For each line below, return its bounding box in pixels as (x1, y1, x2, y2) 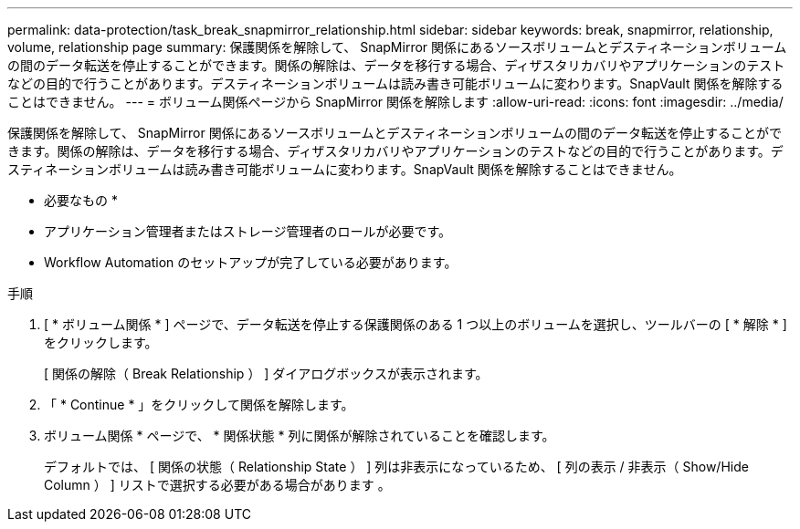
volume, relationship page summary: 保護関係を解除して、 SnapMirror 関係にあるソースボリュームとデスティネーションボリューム (7, 39, 787, 55)
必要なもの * (44, 192, 118, 208)
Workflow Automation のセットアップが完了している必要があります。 (44, 254, 458, 270)
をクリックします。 (44, 335, 158, 350)
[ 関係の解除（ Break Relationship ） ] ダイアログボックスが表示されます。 (44, 366, 489, 381)
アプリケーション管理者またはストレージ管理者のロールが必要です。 (44, 223, 452, 239)
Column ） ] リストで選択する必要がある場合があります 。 (44, 477, 391, 493)
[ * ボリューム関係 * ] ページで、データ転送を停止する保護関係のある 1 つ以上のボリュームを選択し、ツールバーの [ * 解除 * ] (44, 316, 787, 332)
